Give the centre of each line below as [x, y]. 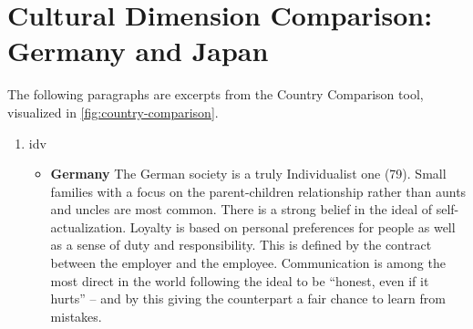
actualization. [88, 226]
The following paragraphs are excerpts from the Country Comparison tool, [216, 94]
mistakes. [76, 316]
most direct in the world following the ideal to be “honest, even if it [240, 280]
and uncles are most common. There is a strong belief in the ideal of [242, 209]
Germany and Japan [138, 51]
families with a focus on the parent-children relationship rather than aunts [258, 191]
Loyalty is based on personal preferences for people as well [293, 226]
